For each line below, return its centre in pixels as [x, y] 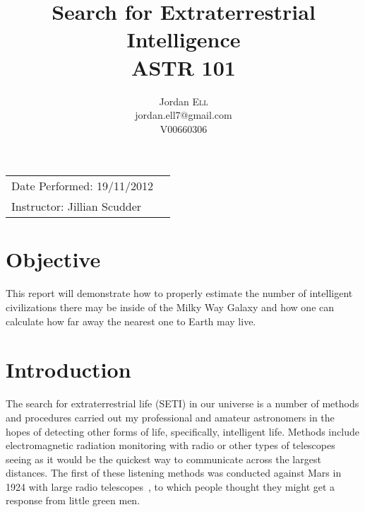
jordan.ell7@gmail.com [184, 115]
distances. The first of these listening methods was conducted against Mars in [174, 473]
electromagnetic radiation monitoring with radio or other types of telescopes [170, 445]
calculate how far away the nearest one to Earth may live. [131, 321]
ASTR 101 [184, 67]
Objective [53, 259]
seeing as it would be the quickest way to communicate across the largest [163, 459]
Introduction [68, 370]
